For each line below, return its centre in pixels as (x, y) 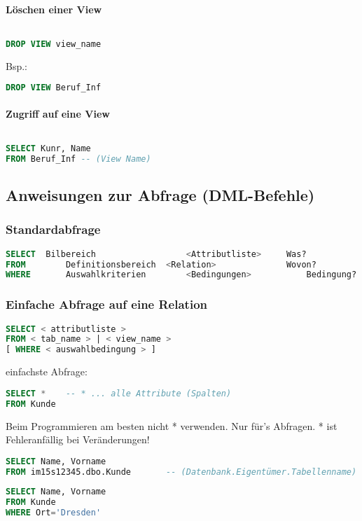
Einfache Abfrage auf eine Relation (106, 304)
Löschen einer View (54, 9)
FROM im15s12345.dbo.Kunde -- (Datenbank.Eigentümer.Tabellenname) (181, 472)
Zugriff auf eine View (58, 113)
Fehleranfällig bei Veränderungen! (78, 439)
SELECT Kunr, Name (48, 148)
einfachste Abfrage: (47, 371)
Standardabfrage (53, 229)
